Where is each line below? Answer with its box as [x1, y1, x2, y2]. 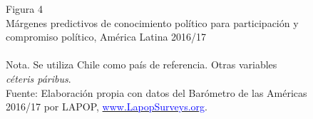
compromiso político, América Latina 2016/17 [6, 29, 207, 44]
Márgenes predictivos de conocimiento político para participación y [6, 15, 299, 30]
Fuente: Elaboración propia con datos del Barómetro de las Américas [6, 85, 307, 100]
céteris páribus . [6, 71, 71, 86]
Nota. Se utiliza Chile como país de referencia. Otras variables [6, 57, 277, 72]
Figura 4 [6, 1, 43, 16]
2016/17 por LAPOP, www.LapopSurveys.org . [6, 99, 207, 114]
